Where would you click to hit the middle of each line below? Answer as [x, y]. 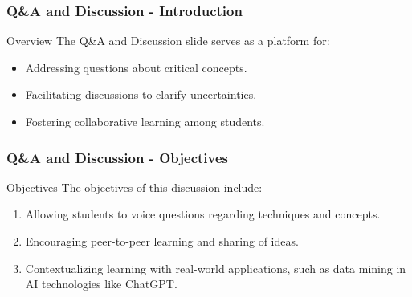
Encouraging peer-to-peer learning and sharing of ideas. [162, 241]
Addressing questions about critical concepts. [136, 67]
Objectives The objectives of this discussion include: [135, 187]
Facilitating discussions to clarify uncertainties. [141, 94]
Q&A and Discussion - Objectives [117, 157]
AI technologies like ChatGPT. [101, 284]
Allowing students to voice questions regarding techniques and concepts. [203, 214]
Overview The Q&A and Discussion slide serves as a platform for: [168, 41]
